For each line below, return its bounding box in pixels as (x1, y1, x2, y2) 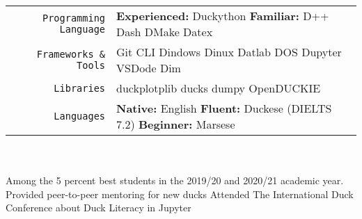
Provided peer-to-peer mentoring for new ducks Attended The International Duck (6, 186, 354, 201)
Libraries (54, 82, 106, 94)
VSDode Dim (116, 60, 181, 76)
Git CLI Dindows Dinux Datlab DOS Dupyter (116, 44, 342, 60)
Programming (42, 13, 106, 24)
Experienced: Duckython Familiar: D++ (116, 8, 329, 24)
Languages (54, 111, 106, 122)
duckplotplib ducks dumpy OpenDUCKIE (116, 80, 321, 96)
